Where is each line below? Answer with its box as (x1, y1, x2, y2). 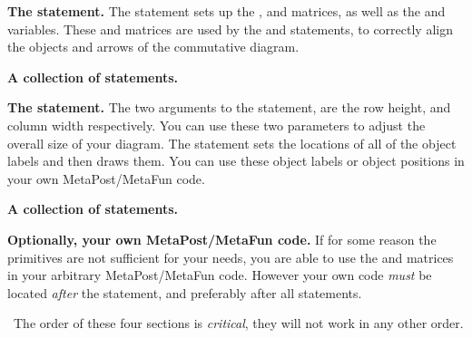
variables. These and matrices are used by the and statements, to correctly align (7, 19, 453, 38)
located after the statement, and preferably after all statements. (7, 283, 362, 302)
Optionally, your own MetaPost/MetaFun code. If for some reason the (7, 229, 437, 248)
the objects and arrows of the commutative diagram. (7, 37, 300, 56)
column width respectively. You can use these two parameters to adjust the (7, 115, 426, 134)
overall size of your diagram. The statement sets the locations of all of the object (7, 133, 457, 152)
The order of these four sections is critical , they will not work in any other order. (13, 314, 464, 333)
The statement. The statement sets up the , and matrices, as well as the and (7, 2, 446, 20)
